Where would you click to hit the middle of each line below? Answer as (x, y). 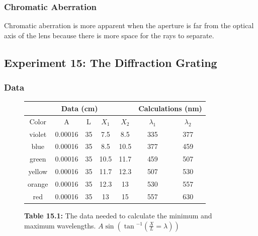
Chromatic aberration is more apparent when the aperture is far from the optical (129, 25)
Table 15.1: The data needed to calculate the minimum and (118, 215)
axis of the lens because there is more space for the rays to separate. (109, 35)
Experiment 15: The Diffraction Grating (111, 62)
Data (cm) (79, 108)
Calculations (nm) (170, 108)
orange (38, 183)
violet (38, 134)
